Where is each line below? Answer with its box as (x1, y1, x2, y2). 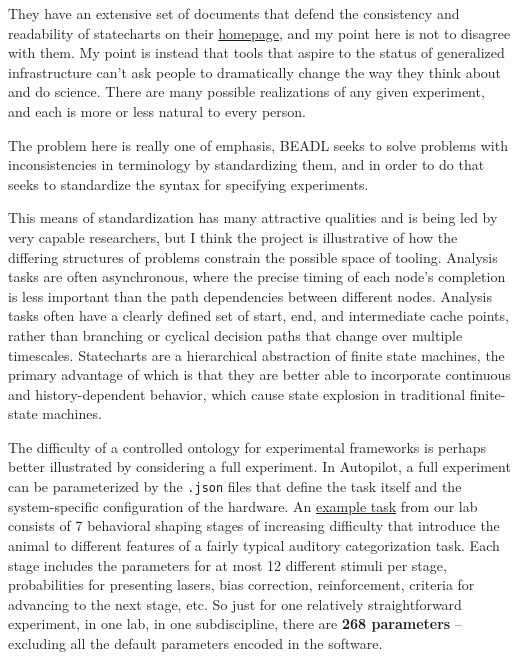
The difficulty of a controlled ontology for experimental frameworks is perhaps (8, 436, 487, 457)
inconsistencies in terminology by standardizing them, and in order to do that (8, 154, 485, 175)
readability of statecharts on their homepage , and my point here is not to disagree (8, 22, 511, 43)
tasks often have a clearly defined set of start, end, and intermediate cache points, (8, 305, 509, 326)
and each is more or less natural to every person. (8, 100, 306, 121)
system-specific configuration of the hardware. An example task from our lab (8, 495, 478, 516)
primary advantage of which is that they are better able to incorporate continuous (8, 364, 511, 385)
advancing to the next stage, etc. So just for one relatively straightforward (8, 593, 462, 614)
